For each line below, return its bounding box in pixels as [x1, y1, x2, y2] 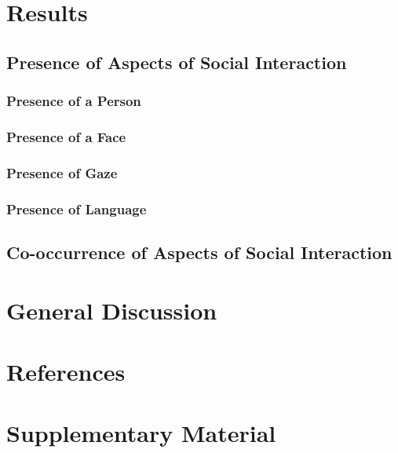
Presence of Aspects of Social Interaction [6, 49, 347, 74]
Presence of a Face [6, 126, 126, 146]
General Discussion [6, 294, 217, 326]
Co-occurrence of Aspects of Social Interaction [6, 239, 393, 264]
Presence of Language [6, 199, 147, 218]
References [6, 355, 126, 387]
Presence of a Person [6, 91, 141, 111]
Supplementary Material [6, 417, 276, 449]
